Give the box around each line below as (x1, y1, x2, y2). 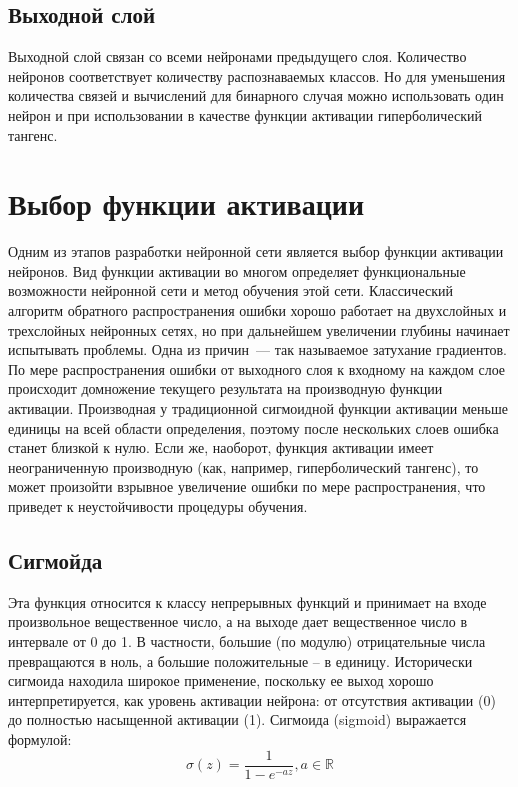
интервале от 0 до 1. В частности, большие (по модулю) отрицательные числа (8, 631, 486, 651)
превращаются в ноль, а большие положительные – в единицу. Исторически (8, 650, 473, 671)
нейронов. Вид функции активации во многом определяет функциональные (8, 260, 466, 281)
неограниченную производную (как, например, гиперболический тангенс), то (8, 456, 479, 477)
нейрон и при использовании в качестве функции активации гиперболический (8, 104, 482, 125)
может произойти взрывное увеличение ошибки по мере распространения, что (8, 476, 486, 497)
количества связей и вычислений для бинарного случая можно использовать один (8, 85, 504, 106)
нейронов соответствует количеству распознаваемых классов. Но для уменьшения (8, 65, 506, 86)
